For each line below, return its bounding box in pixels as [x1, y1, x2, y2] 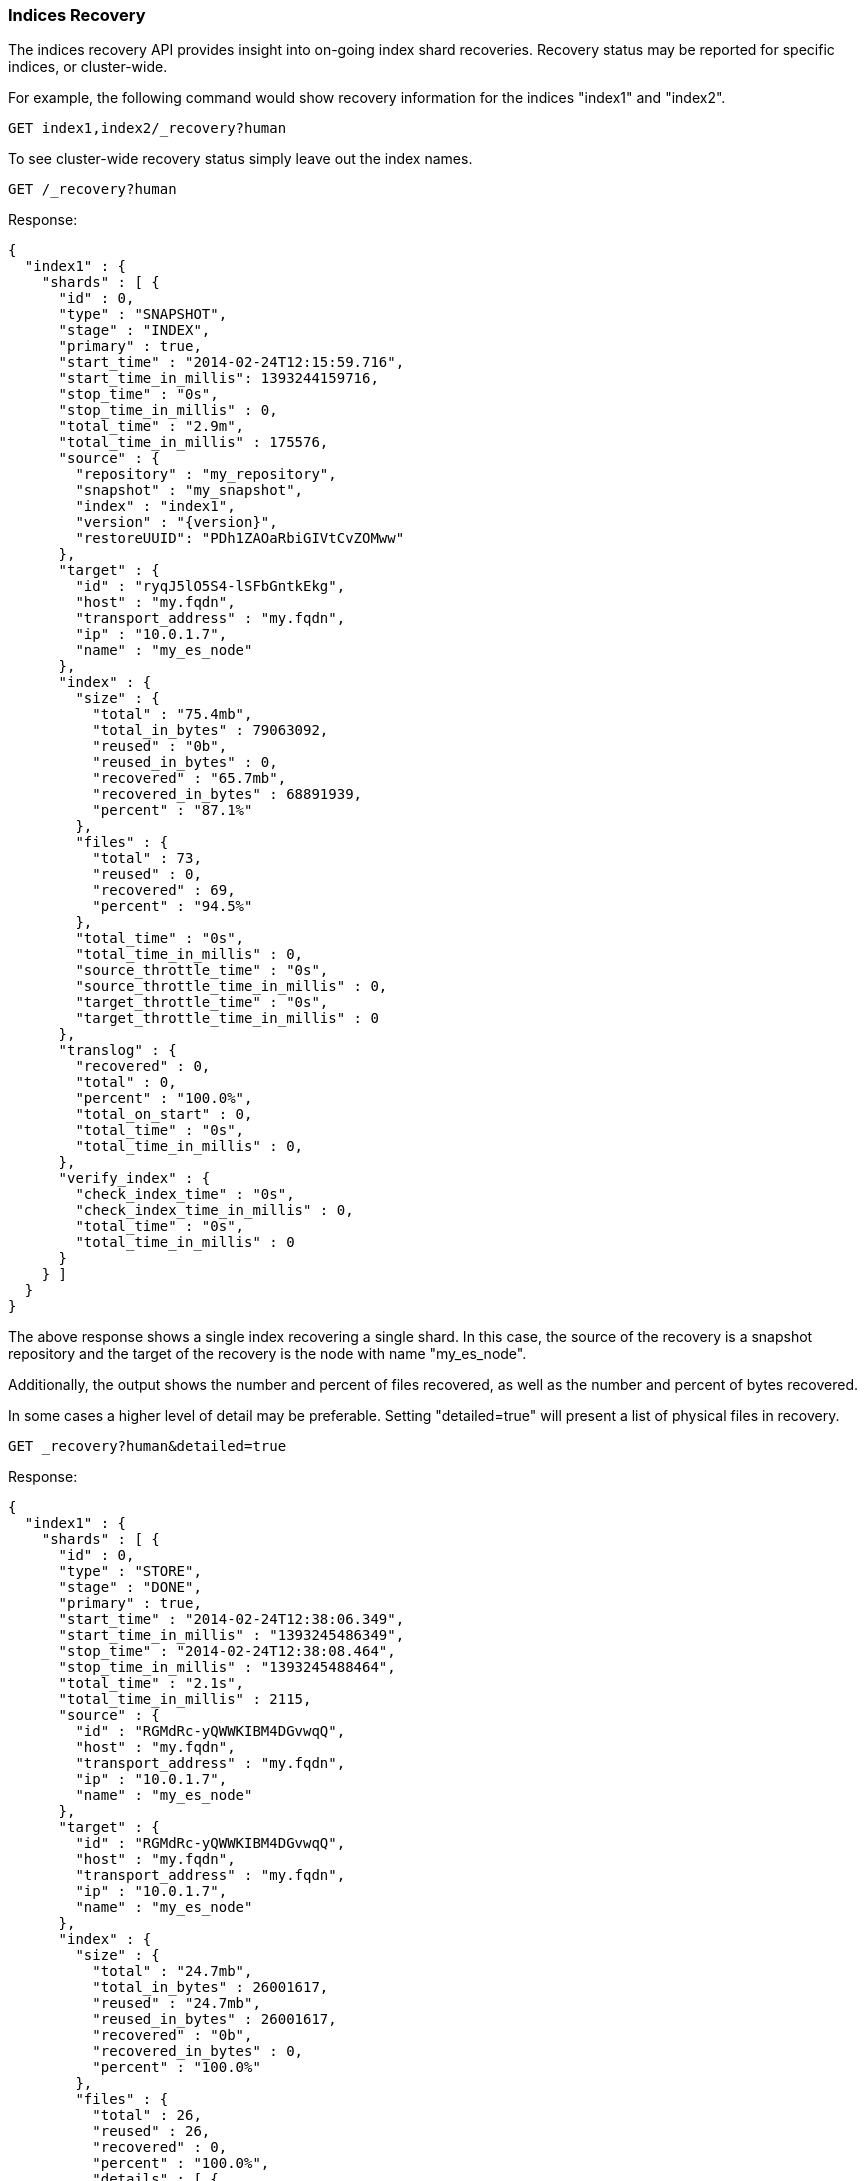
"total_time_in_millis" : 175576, [58, 434, 329, 451]
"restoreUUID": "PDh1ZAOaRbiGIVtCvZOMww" [75, 530, 405, 547]
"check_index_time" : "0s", [75, 1186, 295, 1203]
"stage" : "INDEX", [58, 322, 211, 339]
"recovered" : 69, [92, 882, 236, 899]
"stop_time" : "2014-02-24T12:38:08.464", [58, 1643, 396, 1660]
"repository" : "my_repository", [75, 466, 337, 483]
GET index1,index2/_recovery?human [8, 120, 287, 137]
